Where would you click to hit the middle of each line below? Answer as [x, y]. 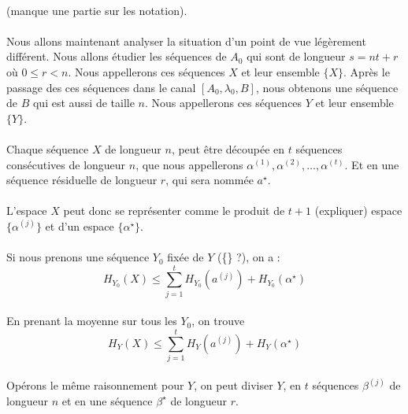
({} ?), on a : [249, 257]
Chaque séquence [48, 148]
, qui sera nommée [210, 180]
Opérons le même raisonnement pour [95, 385]
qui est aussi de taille [83, 103]
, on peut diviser [234, 385]
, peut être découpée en [228, 148]
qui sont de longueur [296, 56]
